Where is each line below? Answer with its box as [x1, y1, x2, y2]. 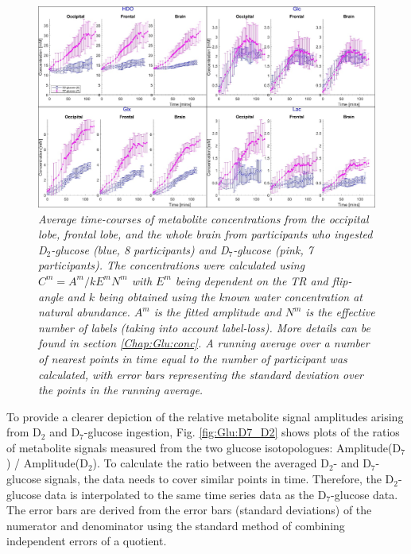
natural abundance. [38, 304, 130, 320]
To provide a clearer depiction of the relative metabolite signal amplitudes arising [6, 408, 404, 424]
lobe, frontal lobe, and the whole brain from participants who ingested [38, 226, 373, 242]
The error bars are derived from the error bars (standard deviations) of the [6, 502, 372, 518]
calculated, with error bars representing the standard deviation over [38, 366, 363, 382]
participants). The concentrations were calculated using [38, 257, 305, 273]
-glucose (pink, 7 [233, 241, 313, 258]
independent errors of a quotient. [6, 533, 167, 549]
